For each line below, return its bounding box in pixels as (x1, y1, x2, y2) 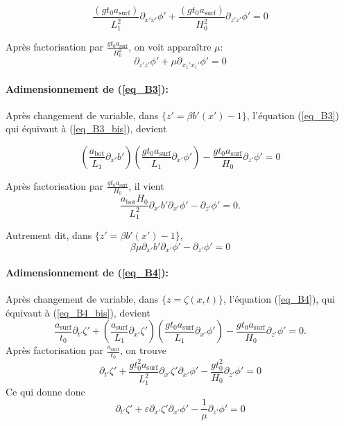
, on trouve (120, 343, 166, 357)
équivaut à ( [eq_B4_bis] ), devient (6, 305, 150, 319)
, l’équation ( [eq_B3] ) (246, 107, 340, 122)
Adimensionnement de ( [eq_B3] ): (6, 81, 169, 96)
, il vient (128, 178, 164, 193)
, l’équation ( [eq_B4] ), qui (223, 291, 335, 305)
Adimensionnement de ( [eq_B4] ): (6, 265, 169, 279)
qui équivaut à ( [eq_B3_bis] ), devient (6, 121, 167, 136)
